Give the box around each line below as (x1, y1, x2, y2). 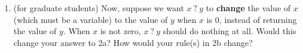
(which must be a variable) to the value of (13, 13, 168, 25)
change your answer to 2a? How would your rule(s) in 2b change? (13, 36, 253, 48)
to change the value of (206, 2, 291, 14)
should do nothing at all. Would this (163, 25, 296, 37)
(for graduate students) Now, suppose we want (13, 2, 184, 14)
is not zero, (100, 25, 141, 37)
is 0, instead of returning (206, 13, 297, 25)
